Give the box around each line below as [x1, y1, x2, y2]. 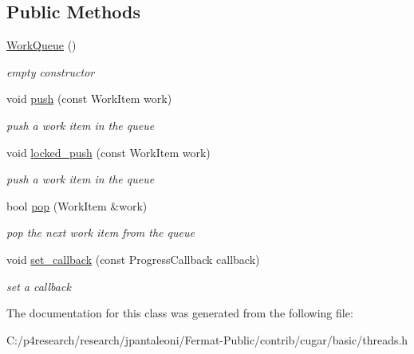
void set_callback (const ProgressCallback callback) [6, 250, 260, 267]
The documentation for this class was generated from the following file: [6, 305, 353, 321]
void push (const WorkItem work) [6, 90, 172, 107]
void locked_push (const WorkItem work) [6, 144, 211, 160]
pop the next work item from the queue [6, 224, 195, 241]
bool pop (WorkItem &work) [6, 197, 148, 214]
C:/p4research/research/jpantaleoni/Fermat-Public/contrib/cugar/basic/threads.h [6, 331, 408, 348]
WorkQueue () [6, 37, 77, 53]
